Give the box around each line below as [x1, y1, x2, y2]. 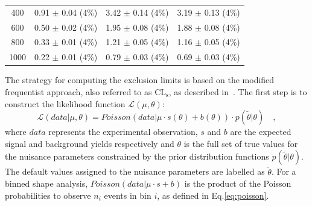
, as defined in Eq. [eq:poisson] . [157, 189, 269, 201]
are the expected [230, 125, 291, 138]
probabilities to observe [5, 189, 91, 201]
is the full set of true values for [183, 137, 298, 149]
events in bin [104, 189, 151, 201]
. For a [271, 165, 296, 178]
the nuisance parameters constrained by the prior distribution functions [5, 150, 269, 163]
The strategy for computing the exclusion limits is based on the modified [5, 73, 275, 86]
